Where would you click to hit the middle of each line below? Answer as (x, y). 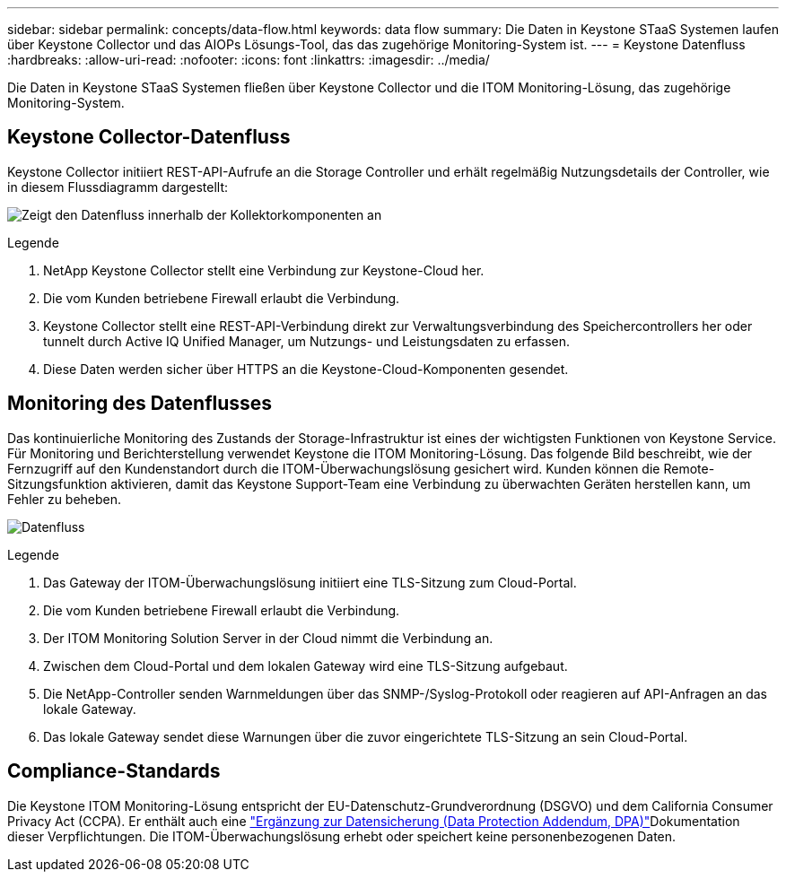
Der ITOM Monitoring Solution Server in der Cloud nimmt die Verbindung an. (268, 638)
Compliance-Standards (114, 771)
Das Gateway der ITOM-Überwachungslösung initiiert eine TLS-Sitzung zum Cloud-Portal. (310, 582)
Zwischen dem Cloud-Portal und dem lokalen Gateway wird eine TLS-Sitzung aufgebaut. (306, 666)
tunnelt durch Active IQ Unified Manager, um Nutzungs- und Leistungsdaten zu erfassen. (307, 341)
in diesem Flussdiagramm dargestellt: (118, 187)
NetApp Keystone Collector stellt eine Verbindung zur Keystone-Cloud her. (264, 270)
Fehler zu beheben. (65, 499)
